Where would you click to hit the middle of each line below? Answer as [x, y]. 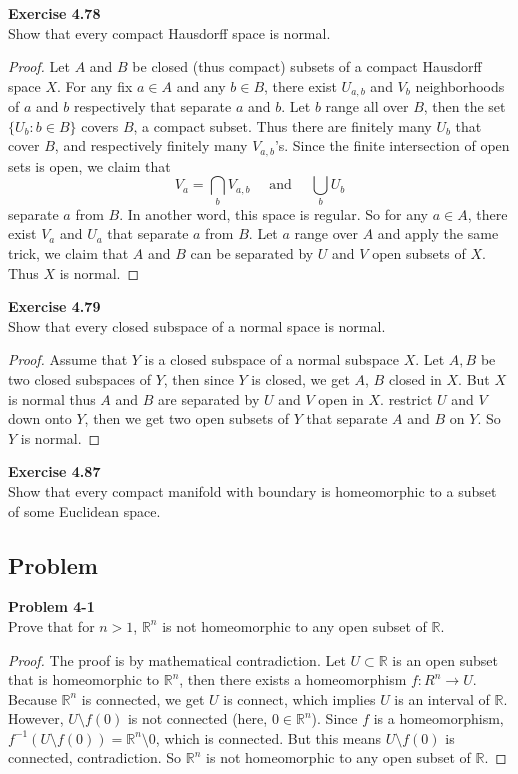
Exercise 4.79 [54, 306]
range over [326, 233]
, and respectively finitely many [151, 145]
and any [201, 85]
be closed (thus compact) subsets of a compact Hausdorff [307, 66]
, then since [198, 378]
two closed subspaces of [79, 378]
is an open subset [445, 659]
